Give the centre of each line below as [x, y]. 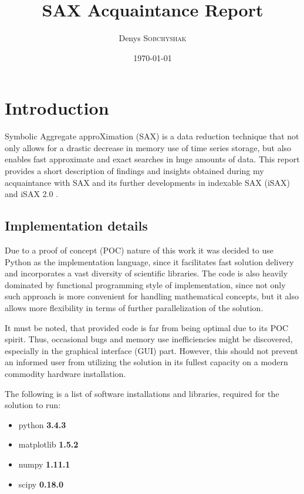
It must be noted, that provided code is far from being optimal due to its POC [147, 327]
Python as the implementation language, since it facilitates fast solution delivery [149, 261]
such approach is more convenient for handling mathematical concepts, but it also [152, 296]
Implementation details [76, 226]
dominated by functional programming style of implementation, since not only [145, 284]
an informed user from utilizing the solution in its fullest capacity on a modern [146, 362]
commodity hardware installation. [65, 373]
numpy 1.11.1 [44, 464]
